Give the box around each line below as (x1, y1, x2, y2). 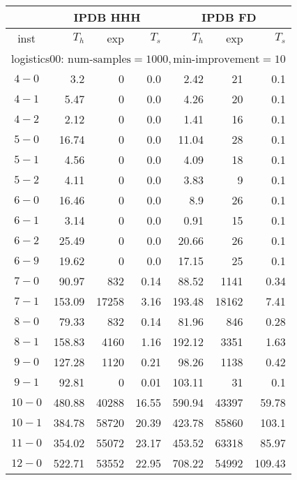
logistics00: (11, 50, 64, 66)
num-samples (68, 54, 131, 65)
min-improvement (173, 54, 260, 65)
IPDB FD (201, 9, 257, 25)
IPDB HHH (73, 9, 141, 25)
